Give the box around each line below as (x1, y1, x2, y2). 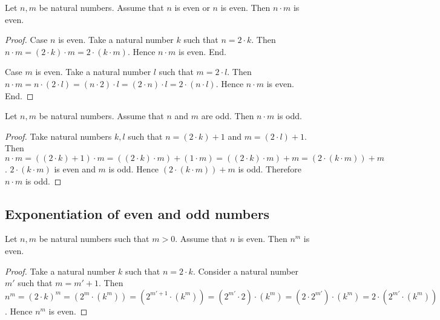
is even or (174, 1, 210, 13)
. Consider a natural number (192, 264, 298, 277)
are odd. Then (201, 109, 254, 122)
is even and (54, 162, 96, 175)
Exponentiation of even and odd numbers (5, 204, 270, 223)
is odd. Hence (108, 162, 159, 175)
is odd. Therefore (238, 162, 301, 175)
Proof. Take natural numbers (5, 129, 112, 142)
